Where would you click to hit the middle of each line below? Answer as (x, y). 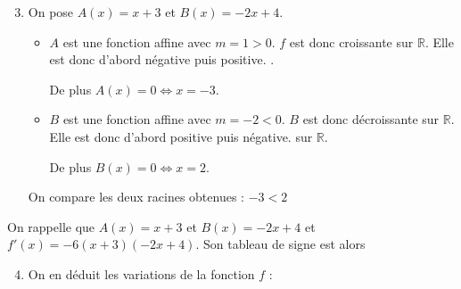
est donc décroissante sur (371, 119)
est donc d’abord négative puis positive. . (162, 59)
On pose (51, 12)
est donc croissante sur (351, 41)
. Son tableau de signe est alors (280, 244)
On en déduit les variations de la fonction (141, 273)
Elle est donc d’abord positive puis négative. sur (181, 136)
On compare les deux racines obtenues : (136, 197)
